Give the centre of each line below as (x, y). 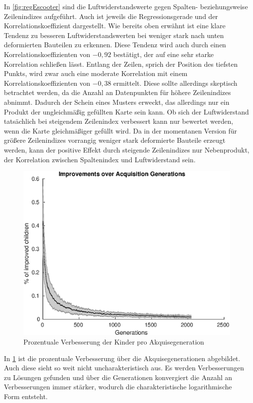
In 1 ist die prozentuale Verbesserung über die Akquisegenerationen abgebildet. (122, 358)
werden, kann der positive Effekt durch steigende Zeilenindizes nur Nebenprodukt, (127, 149)
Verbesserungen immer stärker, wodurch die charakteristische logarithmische (118, 387)
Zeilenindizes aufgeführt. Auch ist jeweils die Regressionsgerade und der (111, 16)
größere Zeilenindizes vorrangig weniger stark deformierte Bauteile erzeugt (115, 140)
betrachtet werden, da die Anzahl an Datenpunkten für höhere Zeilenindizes (117, 92)
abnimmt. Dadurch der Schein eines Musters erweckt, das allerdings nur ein (117, 102)
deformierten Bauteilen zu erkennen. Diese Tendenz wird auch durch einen (115, 45)
